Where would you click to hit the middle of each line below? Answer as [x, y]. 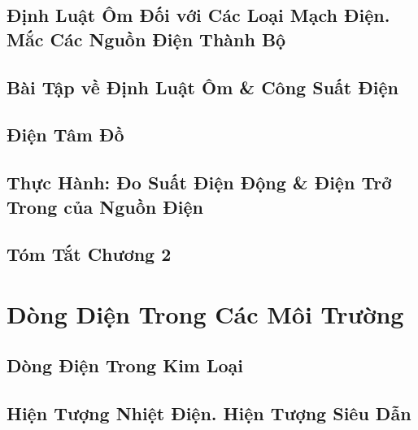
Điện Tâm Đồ [65, 135]
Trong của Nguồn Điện [105, 206]
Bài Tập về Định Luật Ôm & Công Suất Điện [202, 87]
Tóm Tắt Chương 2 [89, 254]
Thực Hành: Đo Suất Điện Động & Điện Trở [199, 182]
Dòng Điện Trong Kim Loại [125, 365]
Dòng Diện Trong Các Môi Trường [205, 313]
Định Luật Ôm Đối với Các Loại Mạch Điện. [198, 15]
